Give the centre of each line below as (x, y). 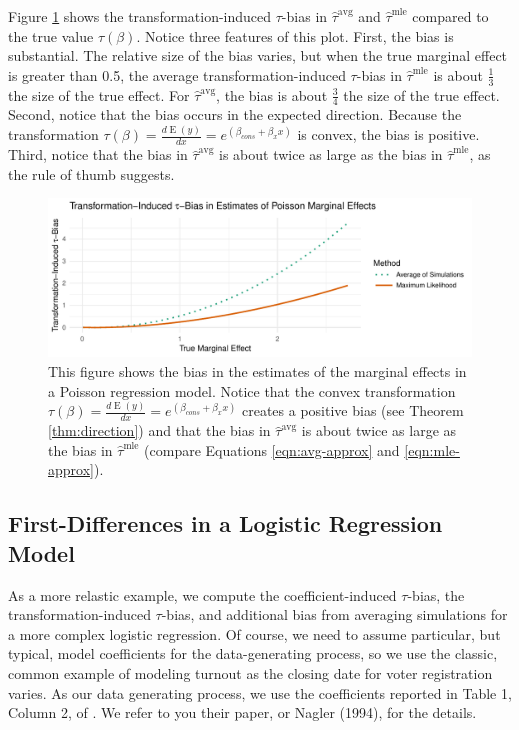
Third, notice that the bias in (98, 154)
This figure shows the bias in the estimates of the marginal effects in (257, 370)
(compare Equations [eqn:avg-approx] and (272, 449)
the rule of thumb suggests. (91, 173)
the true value (51, 35)
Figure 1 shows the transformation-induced (140, 16)
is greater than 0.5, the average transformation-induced (177, 74)
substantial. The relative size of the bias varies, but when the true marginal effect (258, 55)
